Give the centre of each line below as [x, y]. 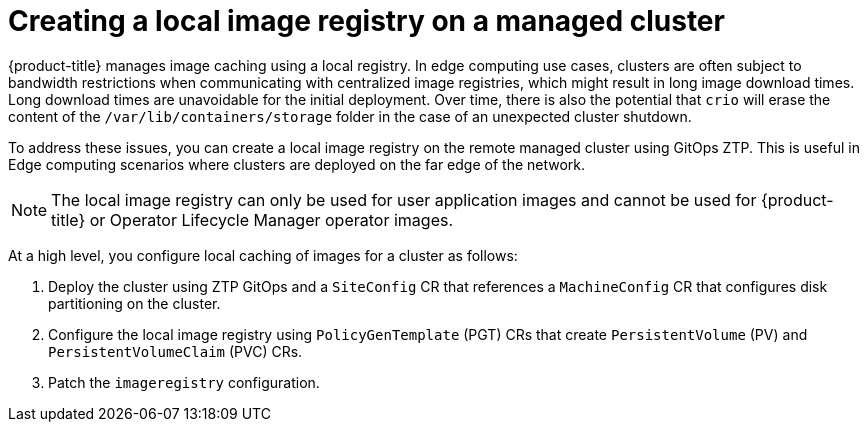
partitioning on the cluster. [134, 303]
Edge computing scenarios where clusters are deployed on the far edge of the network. [297, 164]
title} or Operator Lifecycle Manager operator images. [252, 219]
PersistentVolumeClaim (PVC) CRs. [175, 351]
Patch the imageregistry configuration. [184, 382]
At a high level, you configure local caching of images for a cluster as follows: [263, 255]
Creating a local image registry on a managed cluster [366, 21]
